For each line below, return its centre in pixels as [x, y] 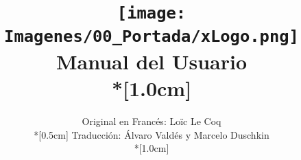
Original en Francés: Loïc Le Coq [152, 121]
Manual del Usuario [152, 61]
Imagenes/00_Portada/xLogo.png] [152, 36]
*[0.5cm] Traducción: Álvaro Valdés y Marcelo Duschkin [152, 134]
